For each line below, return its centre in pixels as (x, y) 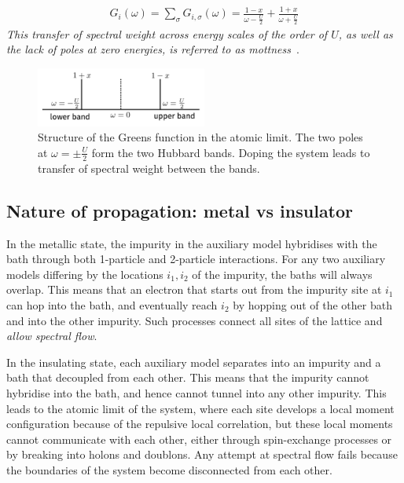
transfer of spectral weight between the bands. (149, 168)
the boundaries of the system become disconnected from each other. (169, 469)
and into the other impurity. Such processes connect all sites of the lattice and (195, 320)
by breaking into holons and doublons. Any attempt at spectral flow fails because (202, 454)
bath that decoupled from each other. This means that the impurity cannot (188, 377)
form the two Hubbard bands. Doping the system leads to (231, 152)
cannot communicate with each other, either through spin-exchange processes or (199, 439)
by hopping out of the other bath (312, 304)
